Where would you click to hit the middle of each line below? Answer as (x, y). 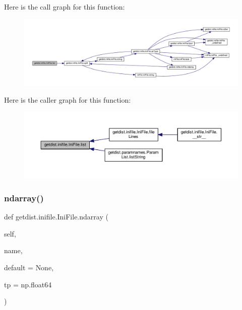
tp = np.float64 (28, 284)
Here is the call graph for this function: (65, 7)
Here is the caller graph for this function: (68, 99)
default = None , (29, 267)
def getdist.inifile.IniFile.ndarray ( (56, 217)
